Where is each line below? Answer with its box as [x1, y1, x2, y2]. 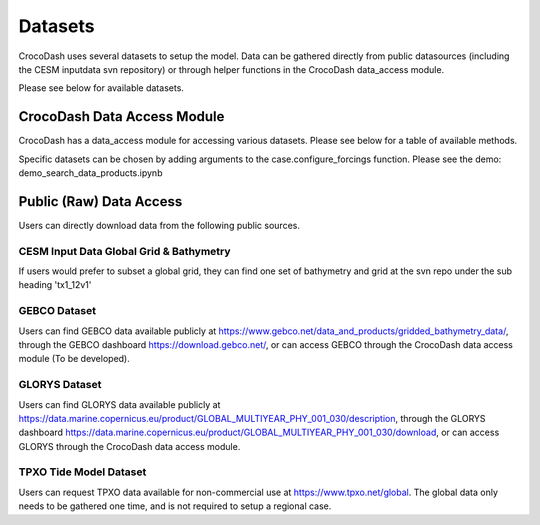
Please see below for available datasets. [18, 82, 185, 94]
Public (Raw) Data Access [18, 193, 183, 210]
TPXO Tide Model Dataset [18, 465, 147, 479]
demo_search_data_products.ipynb [18, 167, 163, 179]
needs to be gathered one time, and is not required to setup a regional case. [18, 500, 332, 512]
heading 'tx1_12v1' [18, 279, 92, 291]
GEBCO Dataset [18, 304, 97, 318]
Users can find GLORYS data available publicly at [18, 398, 221, 410]
